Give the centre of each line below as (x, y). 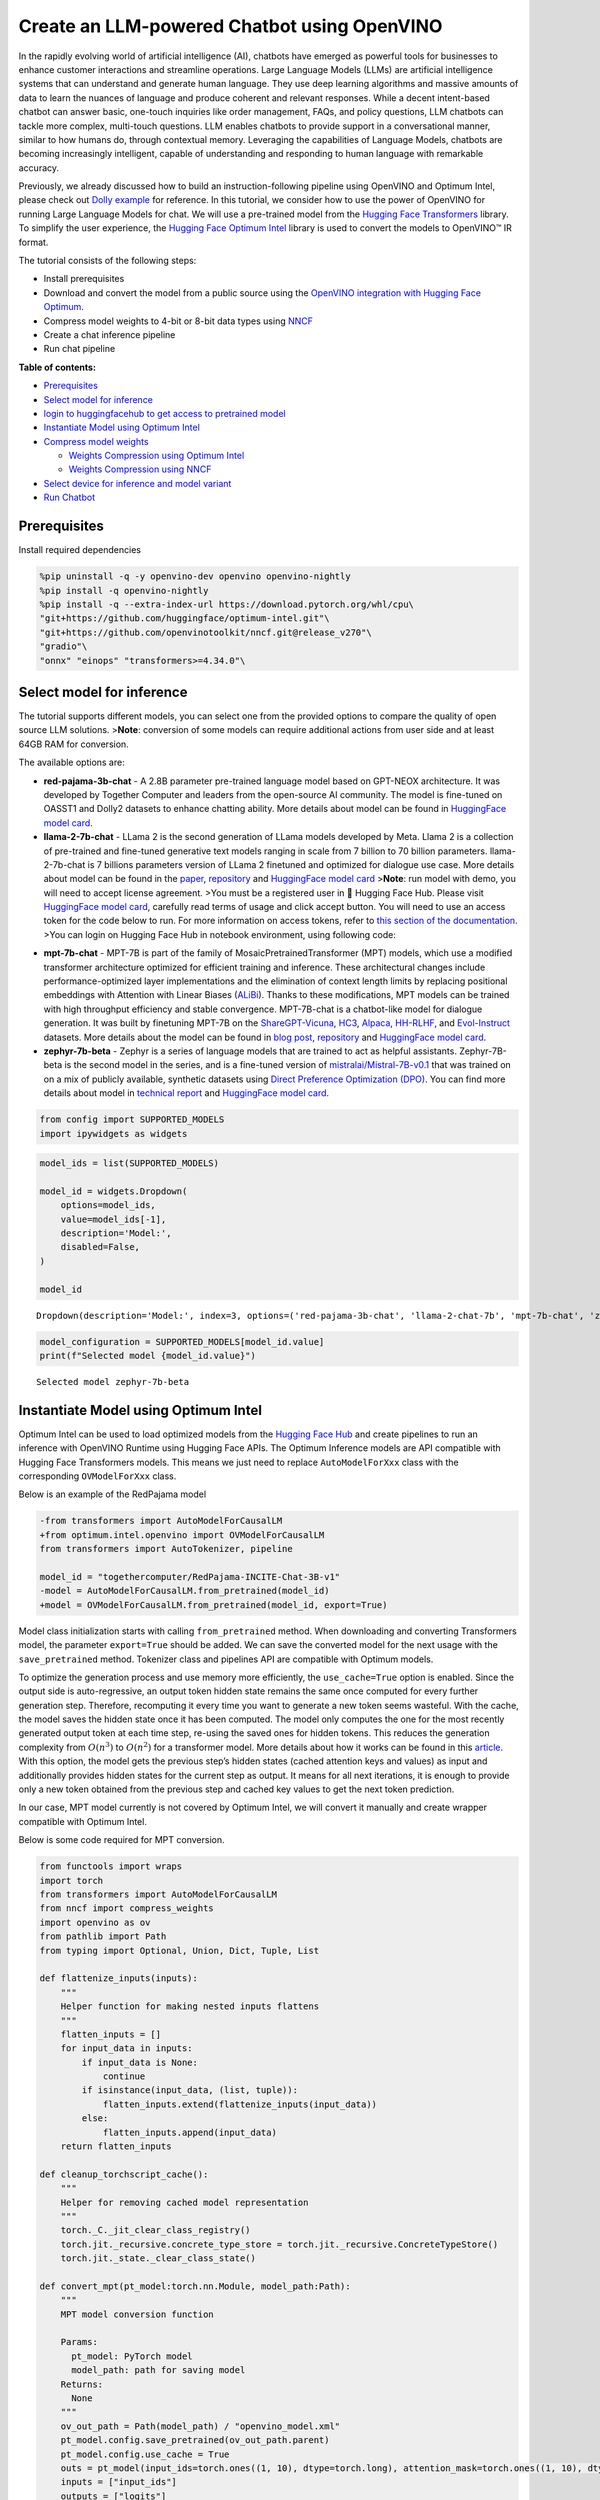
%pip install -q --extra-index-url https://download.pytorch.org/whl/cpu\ (227, 604)
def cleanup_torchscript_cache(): (124, 2174)
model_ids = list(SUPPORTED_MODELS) (129, 1163)
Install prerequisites (84, 279)
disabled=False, (100, 1247)
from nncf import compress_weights (126, 1908)
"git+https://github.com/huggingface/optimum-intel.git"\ (184, 618)
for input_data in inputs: (127, 2048)
